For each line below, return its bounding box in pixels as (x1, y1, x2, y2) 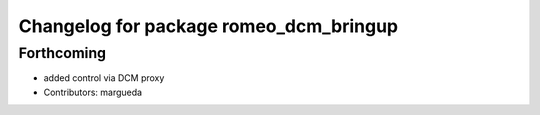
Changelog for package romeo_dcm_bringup (18, 15, 399, 37)
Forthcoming (18, 44, 107, 62)
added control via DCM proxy (43, 72, 165, 84)
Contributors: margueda (43, 86, 143, 98)
